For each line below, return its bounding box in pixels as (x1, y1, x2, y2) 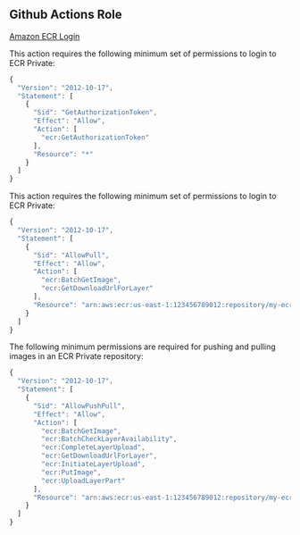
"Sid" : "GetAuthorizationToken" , (32, 108, 158, 117)
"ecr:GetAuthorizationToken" (41, 133, 150, 142)
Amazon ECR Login (9, 30, 80, 41)
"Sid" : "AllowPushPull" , (32, 401, 126, 410)
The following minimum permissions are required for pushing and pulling (9, 341, 276, 352)
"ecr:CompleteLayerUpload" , (41, 443, 146, 452)
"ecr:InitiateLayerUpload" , (41, 460, 146, 469)
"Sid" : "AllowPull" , (32, 250, 110, 260)
